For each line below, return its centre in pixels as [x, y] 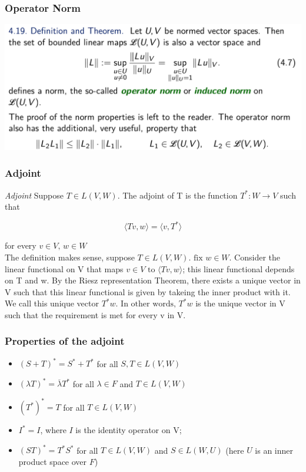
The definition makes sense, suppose [70, 257]
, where [53, 430]
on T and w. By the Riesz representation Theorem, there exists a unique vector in [153, 280]
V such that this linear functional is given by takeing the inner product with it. [148, 291]
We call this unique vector [52, 303]
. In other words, [146, 304]
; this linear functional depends [239, 268]
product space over [53, 462]
